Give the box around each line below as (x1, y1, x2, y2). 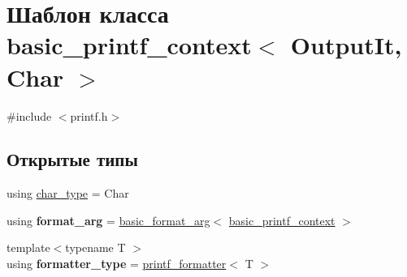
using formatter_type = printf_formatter (6, 255, 227, 272)
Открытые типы (6, 147, 138, 172)
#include (6, 107, 52, 124)
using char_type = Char (6, 185, 129, 202)
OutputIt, (290, 28, 402, 62)
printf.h (70, 107, 108, 124)
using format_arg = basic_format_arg (6, 211, 210, 228)
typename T (65, 239, 126, 256)
